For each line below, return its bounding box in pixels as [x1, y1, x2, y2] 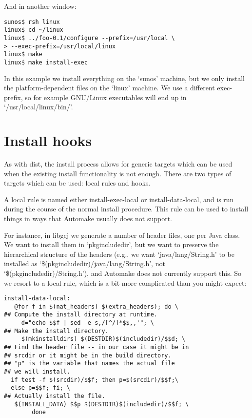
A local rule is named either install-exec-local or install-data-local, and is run [4, 194, 234, 204]
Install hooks [4, 130, 92, 150]
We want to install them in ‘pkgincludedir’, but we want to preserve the [4, 239, 219, 250]
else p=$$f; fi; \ [11, 384, 71, 392]
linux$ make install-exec [4, 59, 88, 66]
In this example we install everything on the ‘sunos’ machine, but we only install [4, 73, 245, 83]
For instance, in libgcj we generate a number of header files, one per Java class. [4, 230, 240, 240]
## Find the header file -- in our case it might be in [4, 344, 189, 351]
